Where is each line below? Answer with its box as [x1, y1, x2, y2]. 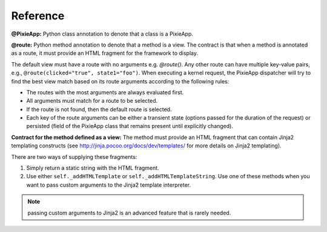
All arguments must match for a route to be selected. [26, 97, 158, 105]
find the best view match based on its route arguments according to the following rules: [11, 77, 230, 85]
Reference [11, 9, 65, 22]
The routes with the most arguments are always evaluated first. [26, 88, 184, 96]
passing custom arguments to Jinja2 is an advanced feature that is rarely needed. [27, 209, 231, 216]
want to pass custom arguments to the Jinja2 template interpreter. [26, 181, 191, 188]
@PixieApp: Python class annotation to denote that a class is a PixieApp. [11, 30, 194, 37]
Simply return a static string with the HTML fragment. [26, 164, 160, 172]
